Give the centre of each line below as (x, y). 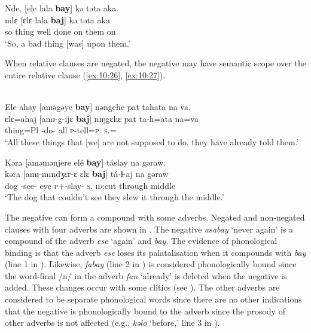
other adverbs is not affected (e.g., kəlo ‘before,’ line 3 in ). (112, 323)
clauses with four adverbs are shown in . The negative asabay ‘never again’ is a (149, 229)
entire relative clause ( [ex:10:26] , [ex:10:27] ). (85, 74)
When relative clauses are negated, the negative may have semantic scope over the (155, 63)
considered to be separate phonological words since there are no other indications (153, 299)
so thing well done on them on (60, 31)
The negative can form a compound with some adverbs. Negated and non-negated (155, 217)
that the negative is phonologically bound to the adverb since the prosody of (145, 311)
